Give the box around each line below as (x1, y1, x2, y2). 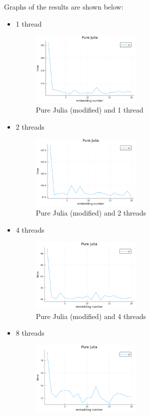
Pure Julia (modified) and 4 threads (35, 310, 146, 321)
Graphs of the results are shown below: (4, 2, 123, 12)
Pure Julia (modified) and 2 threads (35, 207, 146, 218)
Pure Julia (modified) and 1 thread (35, 105, 143, 115)
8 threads (15, 328, 44, 338)
